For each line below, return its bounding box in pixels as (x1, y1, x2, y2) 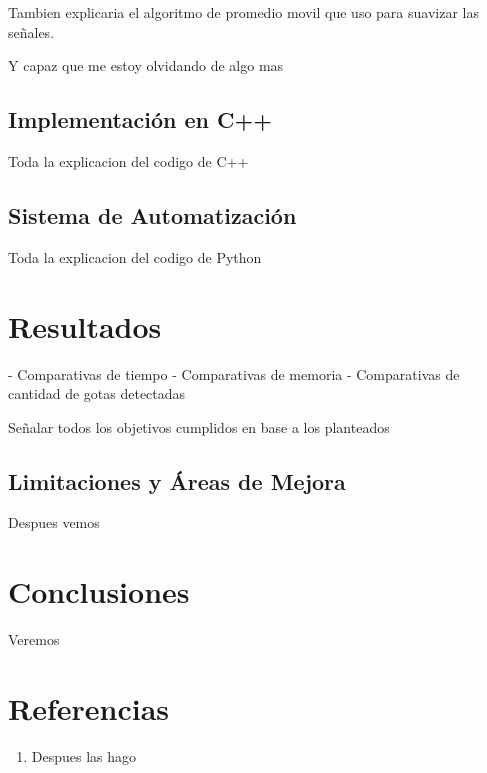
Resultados (8, 305, 162, 346)
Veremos (8, 629, 60, 650)
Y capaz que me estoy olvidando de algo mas (8, 55, 284, 76)
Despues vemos (8, 512, 100, 533)
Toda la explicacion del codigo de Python (8, 246, 262, 267)
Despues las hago (31, 745, 137, 766)
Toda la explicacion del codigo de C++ (8, 150, 249, 171)
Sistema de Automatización (8, 199, 297, 230)
